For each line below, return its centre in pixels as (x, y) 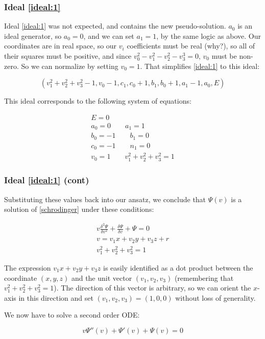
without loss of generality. (215, 297)
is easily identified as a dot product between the (178, 267)
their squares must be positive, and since (68, 56)
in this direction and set (56, 297)
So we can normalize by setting (70, 66)
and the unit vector (102, 277)
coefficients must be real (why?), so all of (191, 46)
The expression (28, 267)
